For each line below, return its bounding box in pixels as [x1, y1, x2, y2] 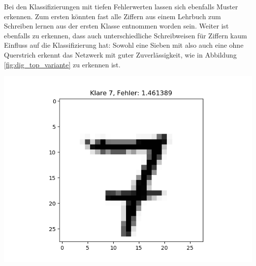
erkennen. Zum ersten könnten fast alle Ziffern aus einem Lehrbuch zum [4, 11, 221, 21]
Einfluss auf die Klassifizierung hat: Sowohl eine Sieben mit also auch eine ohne [4, 40, 244, 50]
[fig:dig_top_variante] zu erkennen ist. [4, 59, 121, 69]
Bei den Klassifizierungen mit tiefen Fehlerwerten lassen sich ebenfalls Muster [4, 1, 238, 11]
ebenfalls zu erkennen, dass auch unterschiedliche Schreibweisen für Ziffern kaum [4, 30, 247, 40]
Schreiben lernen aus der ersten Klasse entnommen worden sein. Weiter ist [4, 21, 229, 31]
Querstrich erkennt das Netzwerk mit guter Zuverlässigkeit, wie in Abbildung [4, 49, 237, 59]
